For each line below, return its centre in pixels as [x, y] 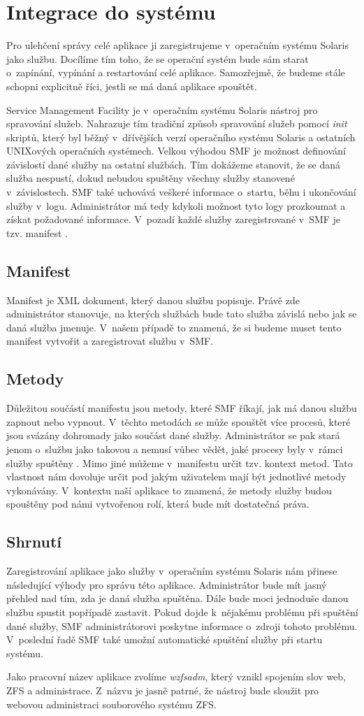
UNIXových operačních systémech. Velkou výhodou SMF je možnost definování [176, 151]
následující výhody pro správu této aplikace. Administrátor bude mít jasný [167, 584]
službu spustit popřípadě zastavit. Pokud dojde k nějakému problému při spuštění [182, 611]
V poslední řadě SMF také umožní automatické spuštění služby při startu [165, 639]
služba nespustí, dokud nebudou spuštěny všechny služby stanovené [151, 178]
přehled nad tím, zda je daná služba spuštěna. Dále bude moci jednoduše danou [177, 598]
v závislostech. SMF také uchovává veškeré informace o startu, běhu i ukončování [181, 192]
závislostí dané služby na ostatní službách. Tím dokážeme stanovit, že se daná [174, 164]
